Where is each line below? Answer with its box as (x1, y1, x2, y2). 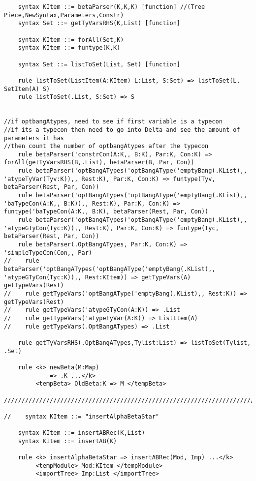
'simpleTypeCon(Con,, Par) (4, 249, 92, 256)
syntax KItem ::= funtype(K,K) (18, 44, 121, 52)
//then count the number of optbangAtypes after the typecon (4, 143, 209, 150)
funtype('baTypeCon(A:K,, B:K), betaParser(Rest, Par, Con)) (4, 208, 209, 215)
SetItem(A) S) (4, 85, 50, 92)
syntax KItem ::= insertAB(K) (18, 437, 117, 445)
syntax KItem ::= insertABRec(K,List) (18, 429, 145, 437)
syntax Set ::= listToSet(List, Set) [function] (18, 60, 180, 68)
